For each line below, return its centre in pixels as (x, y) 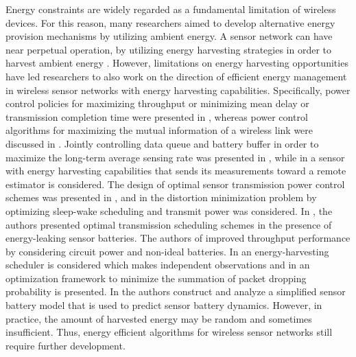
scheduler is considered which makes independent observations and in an (158, 265)
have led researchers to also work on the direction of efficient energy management (176, 76)
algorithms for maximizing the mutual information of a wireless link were (159, 130)
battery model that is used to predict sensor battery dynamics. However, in (164, 305)
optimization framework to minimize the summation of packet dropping (156, 278)
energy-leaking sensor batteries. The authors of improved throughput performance (178, 238)
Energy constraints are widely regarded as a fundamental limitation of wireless (171, 9)
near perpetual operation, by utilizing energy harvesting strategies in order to (169, 49)
